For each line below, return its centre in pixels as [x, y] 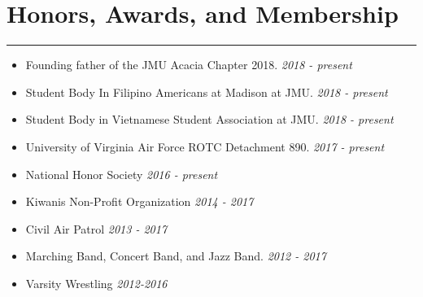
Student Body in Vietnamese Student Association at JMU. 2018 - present [209, 119]
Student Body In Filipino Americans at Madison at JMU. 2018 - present [207, 92]
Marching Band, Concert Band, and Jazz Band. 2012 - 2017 [176, 256]
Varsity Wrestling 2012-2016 [96, 283]
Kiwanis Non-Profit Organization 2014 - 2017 [140, 201]
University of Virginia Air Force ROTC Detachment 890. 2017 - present [205, 146]
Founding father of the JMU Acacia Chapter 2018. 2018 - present [189, 65]
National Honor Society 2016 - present [122, 174]
